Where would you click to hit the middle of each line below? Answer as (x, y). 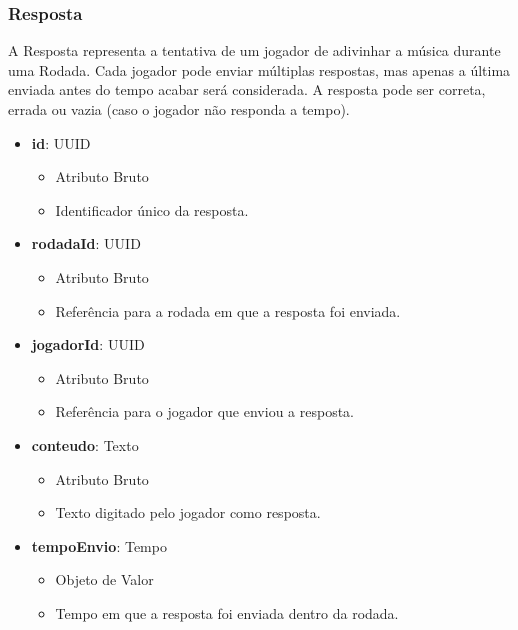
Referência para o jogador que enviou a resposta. (204, 411)
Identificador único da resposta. (152, 209)
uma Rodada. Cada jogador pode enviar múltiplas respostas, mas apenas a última (259, 69)
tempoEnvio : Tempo (99, 545)
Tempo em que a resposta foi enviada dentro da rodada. (227, 612)
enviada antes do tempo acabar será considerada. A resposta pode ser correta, (247, 89)
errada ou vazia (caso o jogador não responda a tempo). (179, 109)
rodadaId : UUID (86, 243)
